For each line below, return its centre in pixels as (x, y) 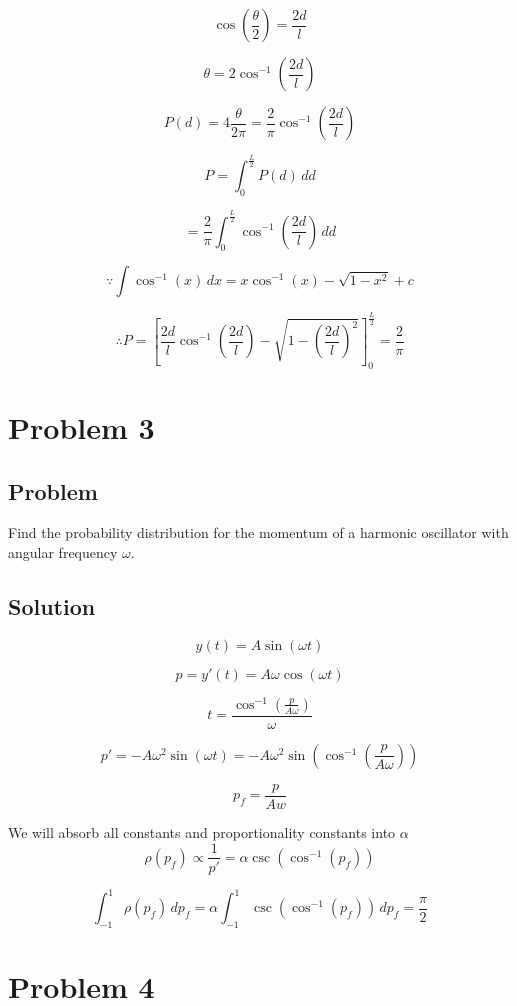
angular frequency (63, 551)
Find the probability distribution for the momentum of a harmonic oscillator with (258, 532)
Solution (52, 605)
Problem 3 (81, 426)
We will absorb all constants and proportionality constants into (202, 831)
